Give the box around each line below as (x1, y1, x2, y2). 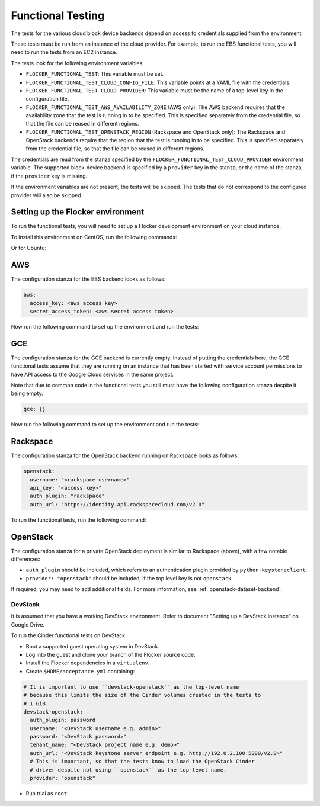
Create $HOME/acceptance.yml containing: (25, 667, 135, 675)
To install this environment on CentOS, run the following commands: (11, 233, 177, 240)
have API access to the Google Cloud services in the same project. (11, 371, 174, 378)
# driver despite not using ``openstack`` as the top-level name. (30, 766, 227, 773)
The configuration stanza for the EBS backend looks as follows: (11, 275, 166, 282)
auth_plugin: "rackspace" (30, 493, 105, 500)
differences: (11, 555, 41, 563)
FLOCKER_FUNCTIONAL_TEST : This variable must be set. (25, 70, 164, 78)
